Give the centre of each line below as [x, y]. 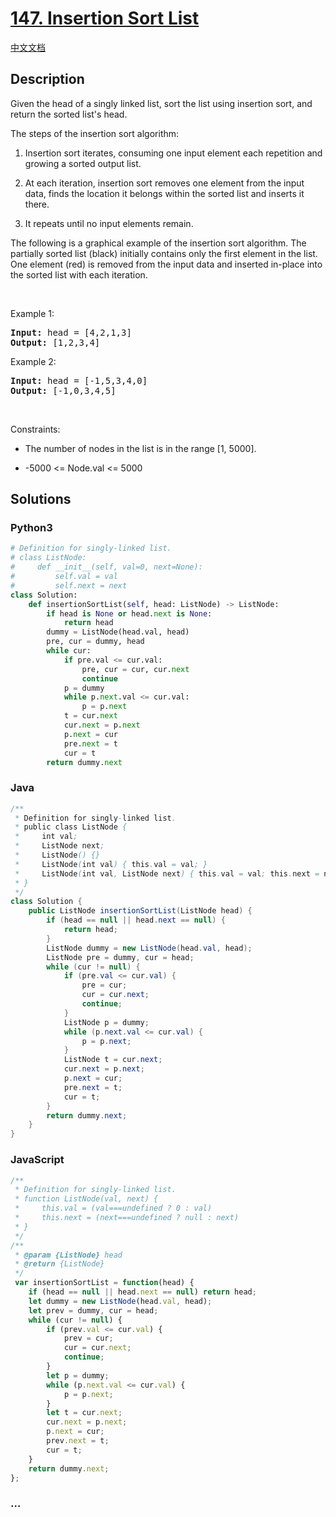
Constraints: [35, 429]
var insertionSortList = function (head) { [104, 1283]
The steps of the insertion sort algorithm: [95, 133]
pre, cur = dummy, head [95, 642]
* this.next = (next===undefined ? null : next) [127, 1218]
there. [37, 204]
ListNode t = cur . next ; [113, 1060]
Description [47, 79]
